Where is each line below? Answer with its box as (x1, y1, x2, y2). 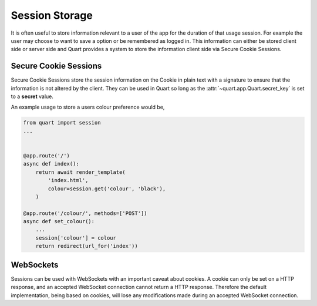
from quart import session (23, 119, 101, 126)
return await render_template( (35, 169, 126, 176)
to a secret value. (11, 93, 54, 100)
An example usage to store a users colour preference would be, (11, 103, 165, 111)
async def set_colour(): (23, 218, 95, 225)
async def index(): (23, 160, 79, 167)
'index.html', (48, 177, 89, 184)
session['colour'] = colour (35, 234, 117, 241)
